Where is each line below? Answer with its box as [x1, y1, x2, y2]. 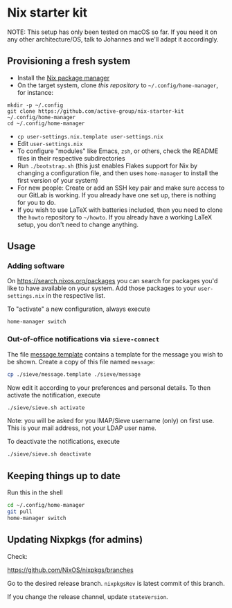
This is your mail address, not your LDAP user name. [7, 424, 157, 432]
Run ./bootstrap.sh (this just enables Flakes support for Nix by [17, 161, 198, 170]
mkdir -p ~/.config [7, 102, 64, 109]
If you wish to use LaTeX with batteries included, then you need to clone [17, 206, 223, 214]
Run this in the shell [7, 488, 64, 497]
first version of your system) [17, 176, 98, 184]
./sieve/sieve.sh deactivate [7, 451, 91, 458]
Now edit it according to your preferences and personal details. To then [7, 383, 211, 392]
